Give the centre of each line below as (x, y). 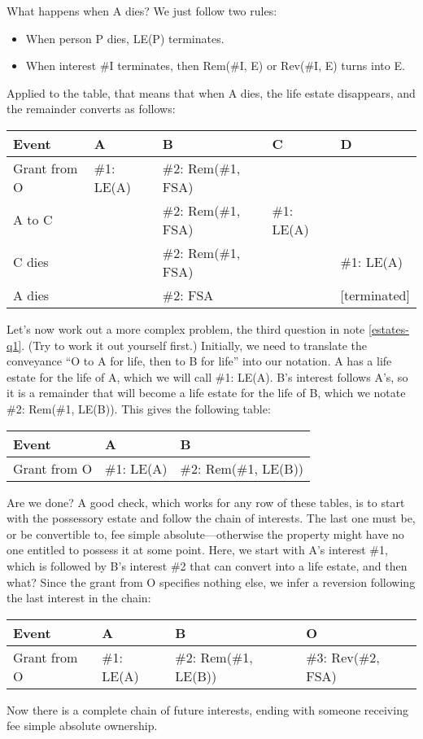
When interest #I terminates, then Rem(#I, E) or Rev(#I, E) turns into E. (215, 66)
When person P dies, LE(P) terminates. (125, 38)
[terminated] (375, 295)
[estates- (389, 328)
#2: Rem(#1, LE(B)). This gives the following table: (139, 408)
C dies (31, 262)
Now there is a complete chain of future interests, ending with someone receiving (207, 709)
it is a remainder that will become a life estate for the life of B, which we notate (206, 393)
